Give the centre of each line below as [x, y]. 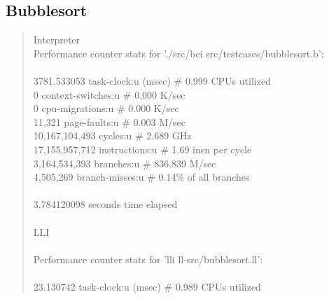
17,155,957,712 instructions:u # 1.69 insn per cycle [142, 149]
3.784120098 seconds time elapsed [105, 204]
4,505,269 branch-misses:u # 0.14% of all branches [141, 177]
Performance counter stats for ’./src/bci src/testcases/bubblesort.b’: [178, 53]
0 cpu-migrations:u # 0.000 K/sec [106, 108]
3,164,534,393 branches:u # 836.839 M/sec [125, 163]
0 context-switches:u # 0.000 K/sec [109, 94]
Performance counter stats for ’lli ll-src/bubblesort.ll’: [148, 259]
